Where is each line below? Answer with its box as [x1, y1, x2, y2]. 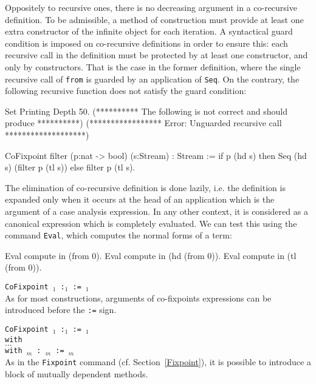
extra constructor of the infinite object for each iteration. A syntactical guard [5, 25, 293, 38]
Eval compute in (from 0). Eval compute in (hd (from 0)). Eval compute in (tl [5, 249, 297, 261]
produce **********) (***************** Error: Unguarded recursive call [5, 116, 282, 129]
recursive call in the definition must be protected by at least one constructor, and [5, 49, 308, 61]
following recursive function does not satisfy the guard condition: [5, 84, 247, 97]
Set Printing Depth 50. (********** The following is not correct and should [5, 104, 288, 117]
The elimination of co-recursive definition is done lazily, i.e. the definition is [5, 181, 286, 194]
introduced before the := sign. [5, 303, 117, 316]
